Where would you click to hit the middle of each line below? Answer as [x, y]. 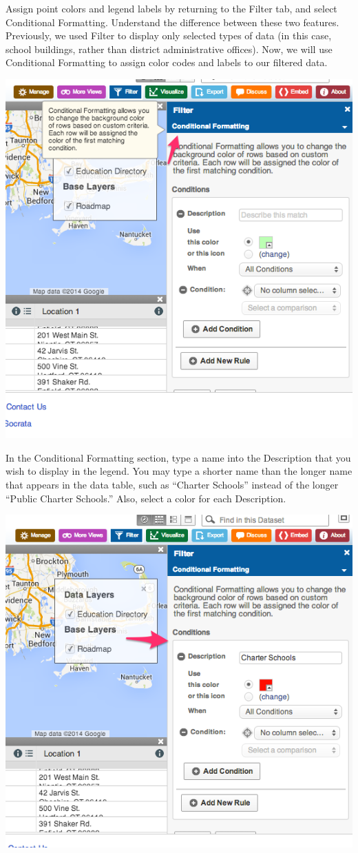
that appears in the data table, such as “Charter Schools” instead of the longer [172, 484]
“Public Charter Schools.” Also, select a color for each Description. [146, 498]
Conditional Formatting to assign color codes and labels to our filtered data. [167, 62]
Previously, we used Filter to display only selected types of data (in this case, [169, 35]
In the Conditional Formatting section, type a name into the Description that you [178, 457]
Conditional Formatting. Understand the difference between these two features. [172, 22]
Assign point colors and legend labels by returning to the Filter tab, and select [171, 8]
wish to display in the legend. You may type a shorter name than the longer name [179, 471]
